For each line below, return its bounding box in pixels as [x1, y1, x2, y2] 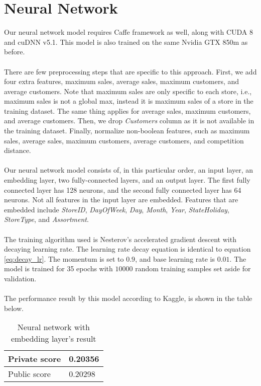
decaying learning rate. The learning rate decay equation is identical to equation [4, 244, 251, 254]
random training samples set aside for [135, 263, 251, 274]
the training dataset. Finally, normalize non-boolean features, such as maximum [4, 125, 250, 136]
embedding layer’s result [11, 333, 96, 345]
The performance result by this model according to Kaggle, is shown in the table [4, 293, 252, 303]
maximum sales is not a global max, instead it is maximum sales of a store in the [4, 96, 253, 106]
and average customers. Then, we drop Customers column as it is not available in [4, 115, 254, 126]
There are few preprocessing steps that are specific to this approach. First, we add [4, 66, 257, 76]
